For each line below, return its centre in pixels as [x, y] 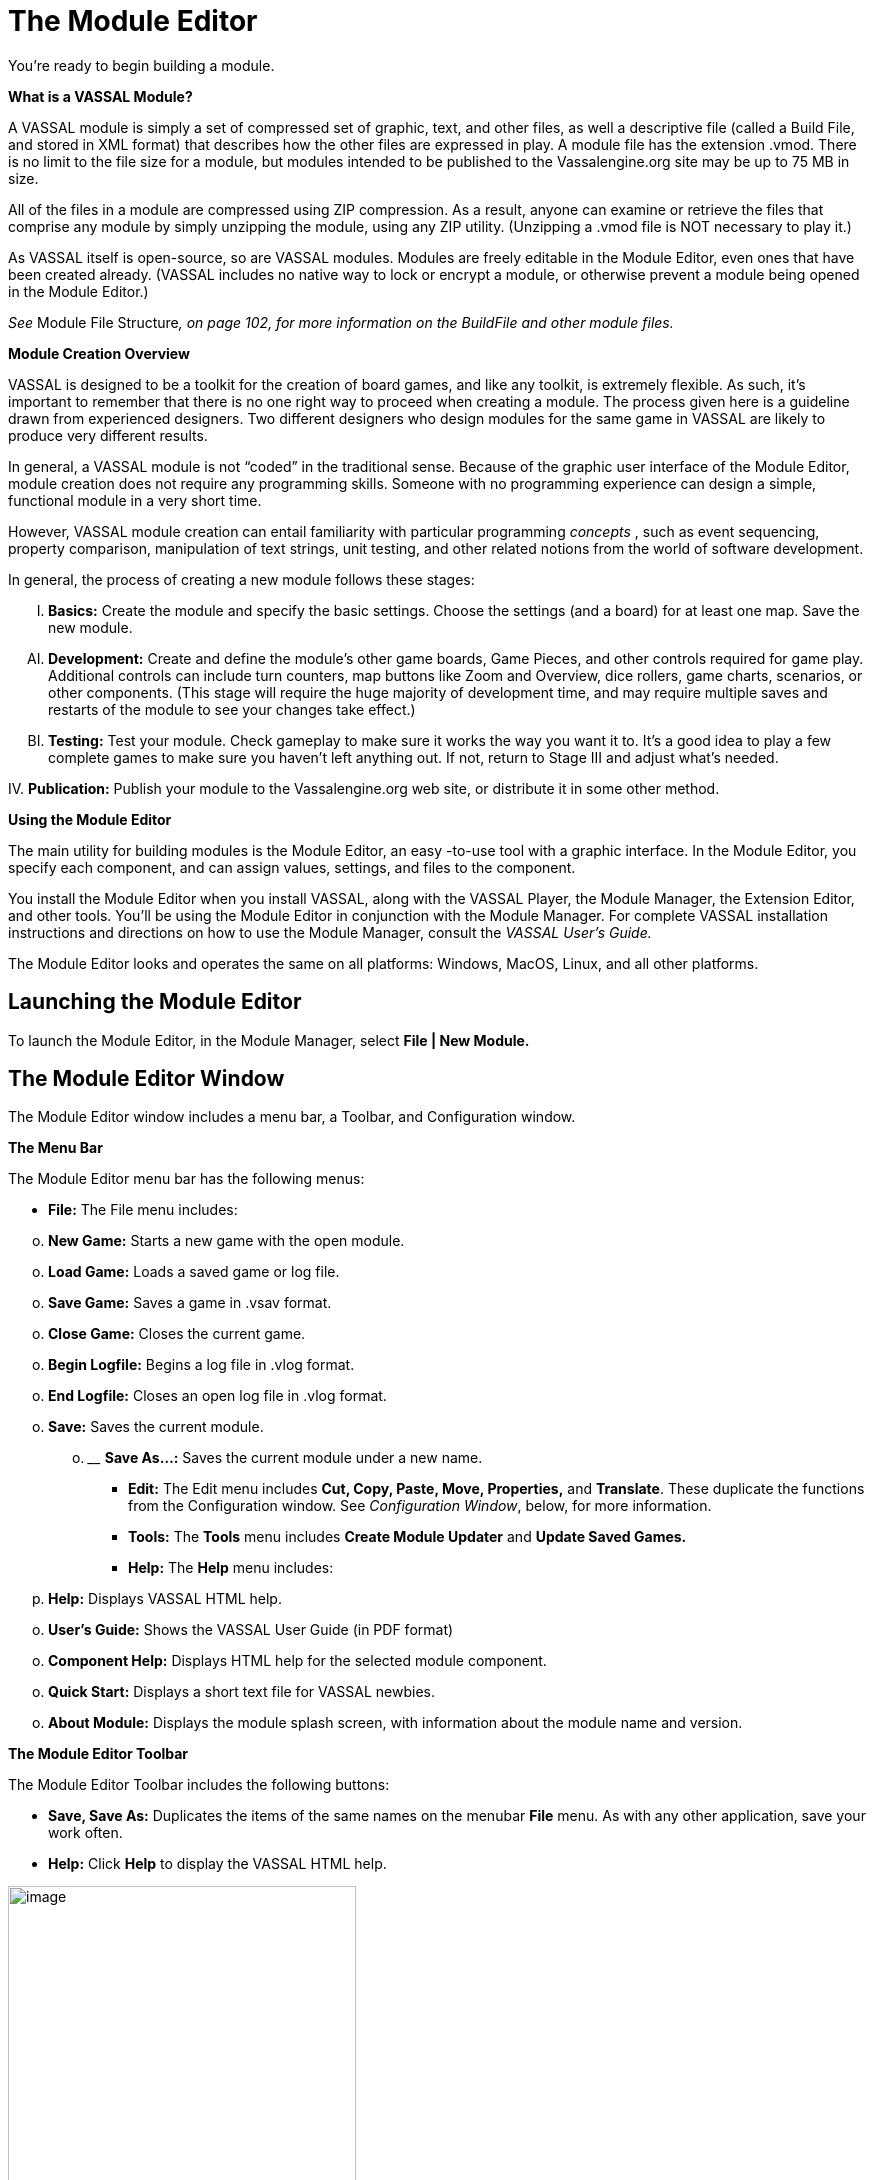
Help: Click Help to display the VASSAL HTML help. [217, 1864]
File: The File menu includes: [143, 1210]
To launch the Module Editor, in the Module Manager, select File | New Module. [269, 1040]
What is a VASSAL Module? [100, 96]
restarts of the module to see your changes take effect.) [232, 709]
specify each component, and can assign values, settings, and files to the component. [292, 867]
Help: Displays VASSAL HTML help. [165, 1599]
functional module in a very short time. [135, 500]
